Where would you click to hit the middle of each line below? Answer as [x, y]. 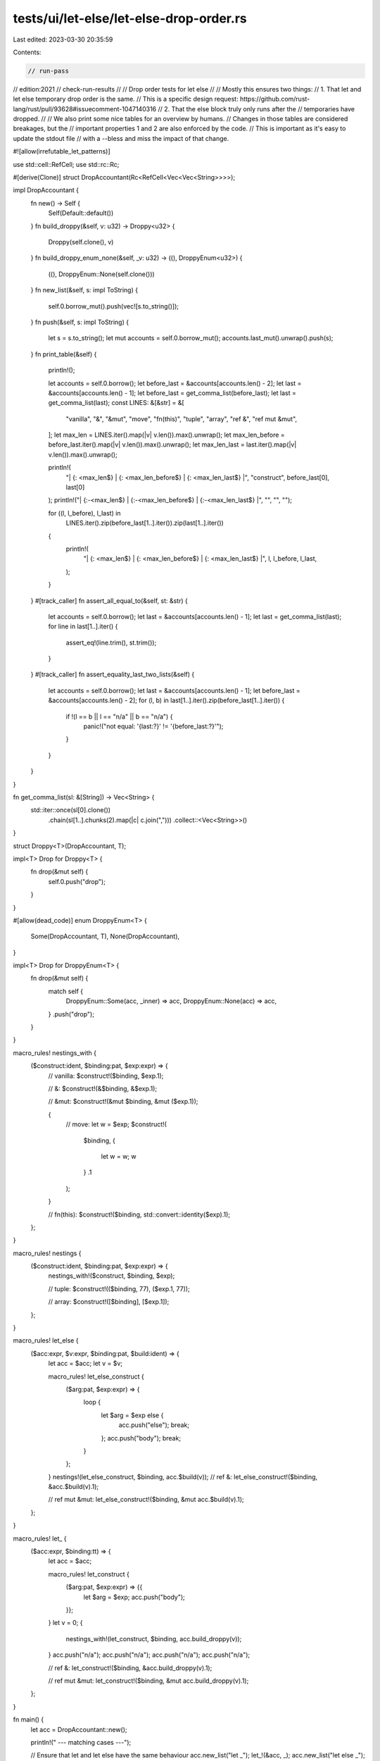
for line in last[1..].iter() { [83, 626]
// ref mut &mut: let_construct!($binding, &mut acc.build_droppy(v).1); [148, 1681]
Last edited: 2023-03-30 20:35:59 [63, 39]
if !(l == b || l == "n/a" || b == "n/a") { [119, 716]
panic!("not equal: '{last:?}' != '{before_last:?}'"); [153, 726]
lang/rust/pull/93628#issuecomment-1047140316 [85, 108]
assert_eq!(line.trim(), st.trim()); [111, 642]
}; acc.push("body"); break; [141, 1438]
